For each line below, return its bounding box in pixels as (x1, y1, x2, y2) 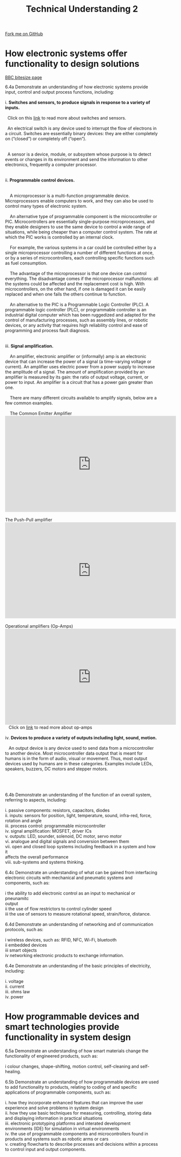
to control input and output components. (5, 1146, 86, 1152)
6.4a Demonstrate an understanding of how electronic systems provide (5, 84, 148, 90)
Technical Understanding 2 (26, 3, 138, 15)
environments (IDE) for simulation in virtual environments (5, 1126, 120, 1132)
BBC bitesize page (5, 75, 42, 80)
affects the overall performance (5, 854, 69, 860)
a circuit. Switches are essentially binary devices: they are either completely (5, 131, 158, 137)
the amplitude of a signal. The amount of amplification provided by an (5, 369, 145, 375)
